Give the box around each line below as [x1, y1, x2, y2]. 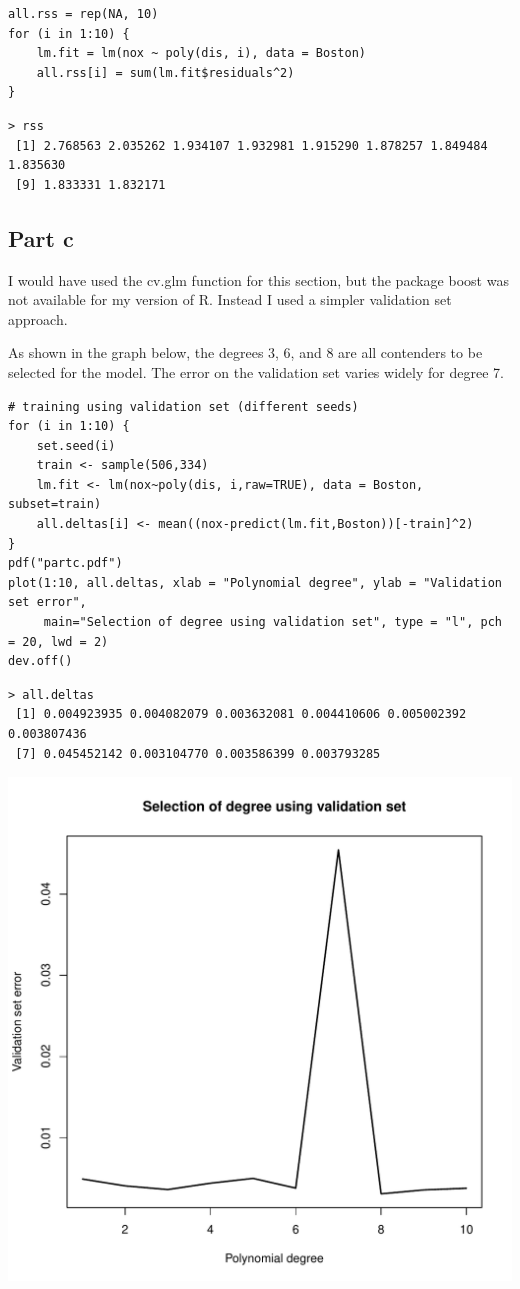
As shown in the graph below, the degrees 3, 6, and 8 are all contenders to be [8, 342, 483, 363]
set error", [8, 595, 87, 610]
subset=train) [8, 497, 102, 512]
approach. [8, 308, 68, 329]
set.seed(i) [36, 438, 116, 453]
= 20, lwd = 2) [8, 634, 109, 649]
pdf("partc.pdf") [8, 556, 123, 571]
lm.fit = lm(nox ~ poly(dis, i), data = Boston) [36, 46, 366, 61]
